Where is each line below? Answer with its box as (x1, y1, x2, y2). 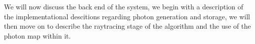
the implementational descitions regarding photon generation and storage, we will (4, 11, 250, 21)
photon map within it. (4, 30, 71, 41)
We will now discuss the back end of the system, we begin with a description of (4, 1, 244, 11)
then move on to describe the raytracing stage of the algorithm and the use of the (4, 21, 251, 31)
